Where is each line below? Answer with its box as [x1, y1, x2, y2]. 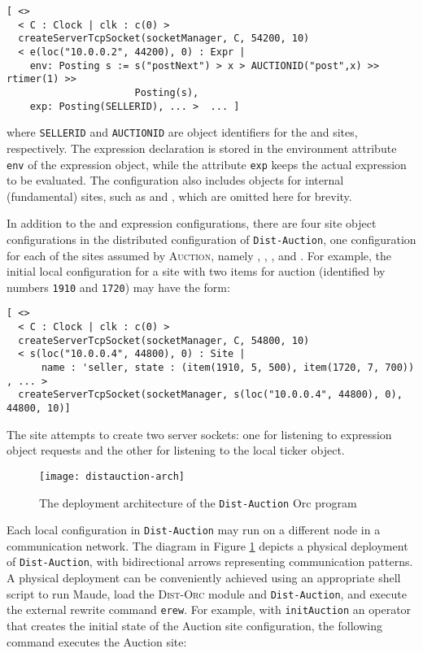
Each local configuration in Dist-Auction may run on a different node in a [7, 521, 381, 538]
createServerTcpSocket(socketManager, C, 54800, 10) [18, 334, 310, 346]
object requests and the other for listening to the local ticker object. [7, 442, 345, 459]
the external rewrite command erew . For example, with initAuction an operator [7, 601, 412, 618]
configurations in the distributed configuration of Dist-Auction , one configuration [7, 230, 416, 247]
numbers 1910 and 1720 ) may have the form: [7, 278, 230, 295]
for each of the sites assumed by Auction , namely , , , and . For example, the [7, 246, 392, 263]
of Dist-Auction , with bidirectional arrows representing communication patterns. [7, 553, 413, 570]
